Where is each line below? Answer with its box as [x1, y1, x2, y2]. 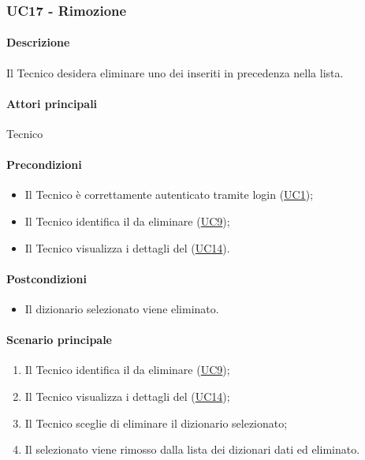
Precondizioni [6, 156, 82, 173]
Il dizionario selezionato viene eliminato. [24, 301, 219, 316]
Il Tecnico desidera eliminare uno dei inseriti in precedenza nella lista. [6, 64, 344, 80]
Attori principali [6, 95, 98, 111]
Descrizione [6, 34, 70, 50]
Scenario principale [6, 331, 112, 348]
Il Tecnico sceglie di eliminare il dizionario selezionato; [24, 414, 288, 431]
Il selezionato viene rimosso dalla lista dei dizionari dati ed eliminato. [24, 441, 360, 458]
